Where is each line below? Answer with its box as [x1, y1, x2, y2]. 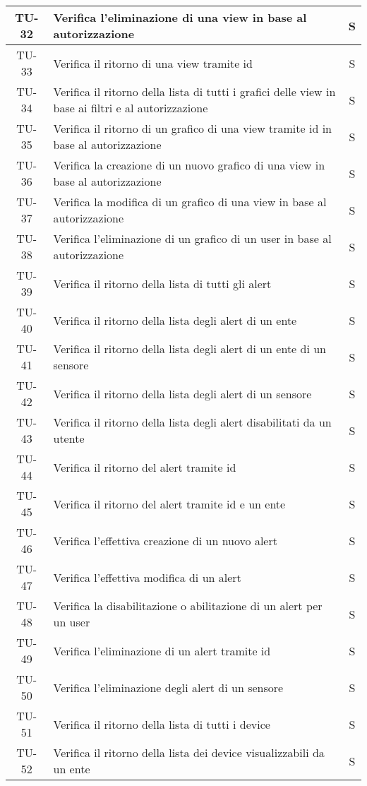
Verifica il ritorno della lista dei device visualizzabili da [53, 744, 325, 761]
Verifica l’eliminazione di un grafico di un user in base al [53, 230, 332, 246]
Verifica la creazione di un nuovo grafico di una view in [53, 157, 325, 173]
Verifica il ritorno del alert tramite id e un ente [53, 495, 286, 512]
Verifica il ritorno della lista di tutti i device [53, 715, 270, 732]
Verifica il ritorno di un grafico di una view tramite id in [53, 120, 332, 136]
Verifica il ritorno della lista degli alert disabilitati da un [53, 414, 332, 430]
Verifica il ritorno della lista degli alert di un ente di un [53, 340, 327, 357]
